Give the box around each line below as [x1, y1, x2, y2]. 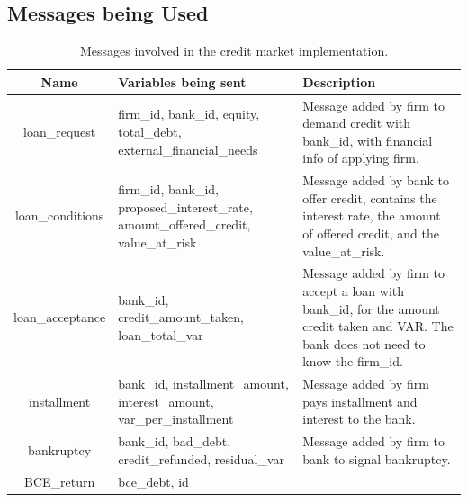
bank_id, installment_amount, [118, 374, 289, 393]
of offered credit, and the [302, 224, 440, 243]
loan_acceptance [13, 308, 106, 327]
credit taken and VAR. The [302, 317, 454, 336]
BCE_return [24, 471, 95, 490]
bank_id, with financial [302, 130, 433, 149]
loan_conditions [14, 206, 104, 225]
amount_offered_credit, [118, 215, 251, 234]
